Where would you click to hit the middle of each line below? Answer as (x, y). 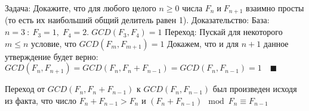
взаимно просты (275, 8)
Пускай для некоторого (241, 32)
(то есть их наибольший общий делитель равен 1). (97, 20)
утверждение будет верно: (52, 56)
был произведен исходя (255, 89)
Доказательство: (220, 21)
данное (276, 43)
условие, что (54, 43)
